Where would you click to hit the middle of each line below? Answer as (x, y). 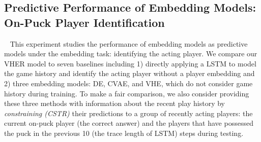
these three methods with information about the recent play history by (115, 103)
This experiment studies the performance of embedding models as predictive (129, 43)
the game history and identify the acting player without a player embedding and (129, 73)
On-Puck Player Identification (84, 22)
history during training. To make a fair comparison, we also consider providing (127, 93)
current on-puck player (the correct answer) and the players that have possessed (129, 123)
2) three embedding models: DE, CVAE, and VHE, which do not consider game (128, 83)
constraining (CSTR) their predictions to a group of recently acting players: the (128, 113)
